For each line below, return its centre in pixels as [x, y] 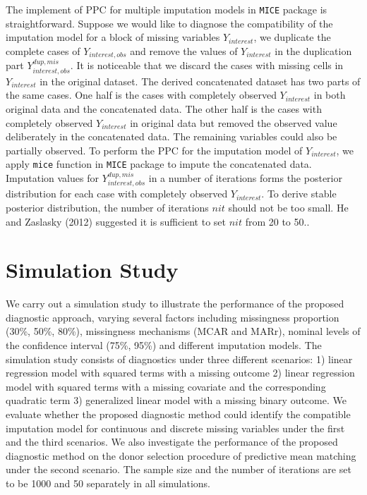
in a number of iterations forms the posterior [245, 177]
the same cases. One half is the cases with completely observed [141, 95]
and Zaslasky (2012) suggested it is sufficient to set [116, 221]
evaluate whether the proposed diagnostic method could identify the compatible [178, 414]
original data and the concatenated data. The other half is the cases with [164, 108]
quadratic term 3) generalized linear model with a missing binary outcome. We [176, 400]
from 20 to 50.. [277, 221]
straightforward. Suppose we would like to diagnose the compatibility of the [169, 23]
